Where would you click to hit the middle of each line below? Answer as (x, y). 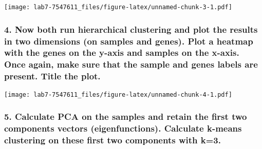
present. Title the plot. (52, 76)
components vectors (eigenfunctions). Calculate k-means (123, 128)
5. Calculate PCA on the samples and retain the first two (126, 116)
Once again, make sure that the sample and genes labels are (131, 64)
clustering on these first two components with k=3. (113, 140)
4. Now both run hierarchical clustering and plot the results (131, 29)
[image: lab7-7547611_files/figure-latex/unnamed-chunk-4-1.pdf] (118, 94)
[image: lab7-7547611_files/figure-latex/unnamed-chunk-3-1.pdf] (118, 7)
